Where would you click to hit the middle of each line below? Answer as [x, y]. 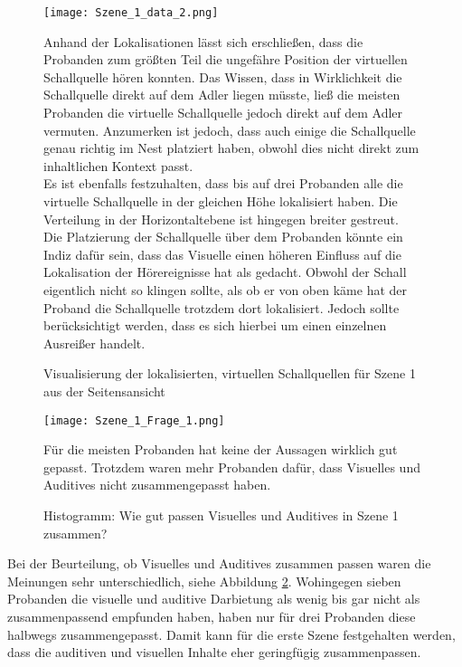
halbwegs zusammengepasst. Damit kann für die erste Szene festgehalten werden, [231, 634]
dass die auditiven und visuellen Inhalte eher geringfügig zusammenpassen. [214, 652]
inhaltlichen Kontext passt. [118, 165]
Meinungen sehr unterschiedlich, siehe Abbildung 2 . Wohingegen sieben [204, 581]
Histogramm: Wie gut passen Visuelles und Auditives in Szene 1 [221, 515]
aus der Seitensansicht [104, 391]
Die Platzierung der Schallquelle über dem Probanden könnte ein [223, 237]
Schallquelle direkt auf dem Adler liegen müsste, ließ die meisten [222, 95]
